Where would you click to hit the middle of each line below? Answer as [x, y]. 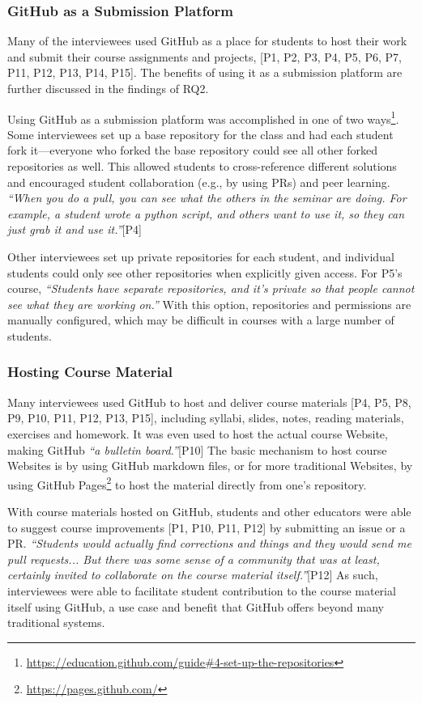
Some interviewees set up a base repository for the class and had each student [200, 134]
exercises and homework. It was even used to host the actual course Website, [198, 433]
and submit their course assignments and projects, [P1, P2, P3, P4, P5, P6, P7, [205, 56]
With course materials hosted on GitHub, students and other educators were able [209, 511]
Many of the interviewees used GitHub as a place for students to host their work [207, 41]
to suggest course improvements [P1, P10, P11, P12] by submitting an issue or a [207, 527]
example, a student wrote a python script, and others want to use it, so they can [206, 213]
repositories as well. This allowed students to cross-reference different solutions [202, 166]
